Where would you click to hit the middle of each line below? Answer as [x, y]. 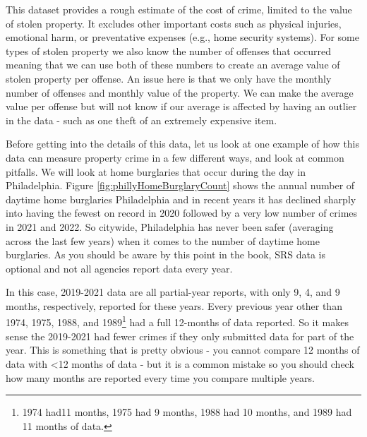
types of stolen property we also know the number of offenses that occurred [168, 50]
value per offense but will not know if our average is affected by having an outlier [181, 106]
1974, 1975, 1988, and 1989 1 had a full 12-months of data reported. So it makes [177, 321]
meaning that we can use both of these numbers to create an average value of [173, 65]
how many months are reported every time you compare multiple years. [160, 377]
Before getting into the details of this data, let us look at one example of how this [183, 144]
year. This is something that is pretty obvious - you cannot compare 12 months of [183, 350]
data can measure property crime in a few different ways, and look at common [175, 157]
